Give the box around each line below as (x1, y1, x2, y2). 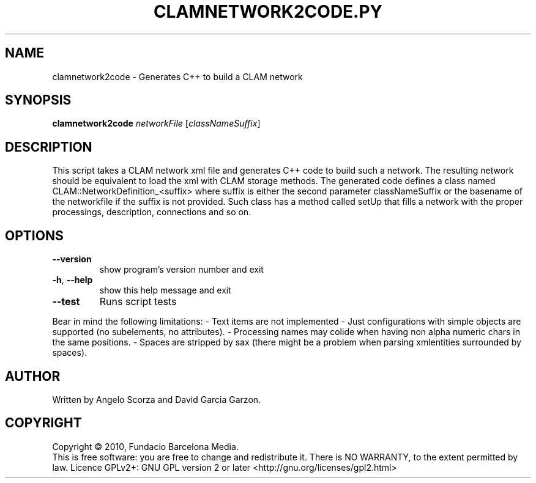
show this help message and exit (99, 285, 231, 296)
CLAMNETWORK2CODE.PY (153, 1, 383, 22)
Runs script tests (99, 295, 177, 308)
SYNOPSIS (5, 92, 72, 108)
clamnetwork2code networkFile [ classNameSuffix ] (52, 118, 261, 129)
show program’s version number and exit (99, 264, 264, 275)
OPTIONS (5, 227, 64, 243)
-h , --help (52, 275, 93, 286)
